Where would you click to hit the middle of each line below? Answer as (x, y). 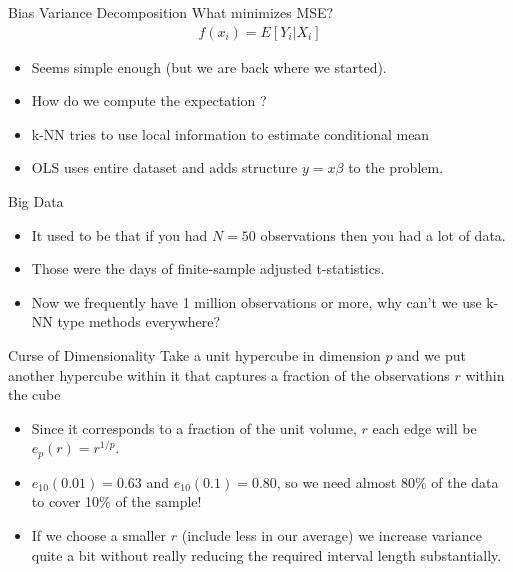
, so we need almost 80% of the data (387, 481)
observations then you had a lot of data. (383, 234)
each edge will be (424, 427)
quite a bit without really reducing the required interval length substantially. (266, 554)
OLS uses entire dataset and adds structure (164, 167)
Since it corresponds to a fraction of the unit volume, (194, 427)
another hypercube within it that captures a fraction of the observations (229, 374)
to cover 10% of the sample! (116, 501)
